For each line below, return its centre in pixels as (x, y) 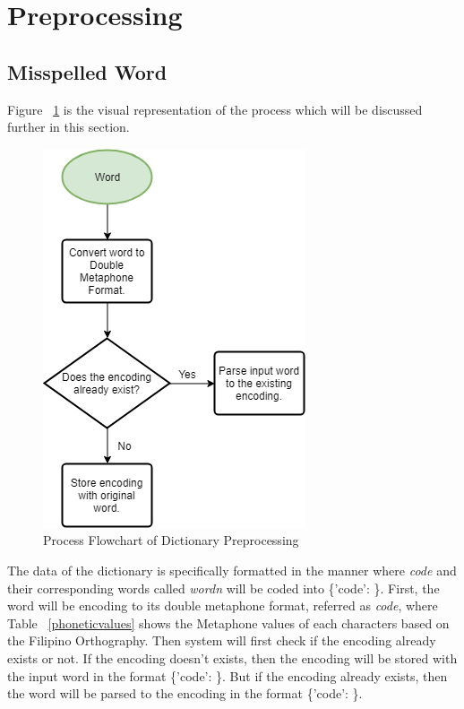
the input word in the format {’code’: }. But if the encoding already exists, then (228, 675)
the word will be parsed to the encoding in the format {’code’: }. (185, 693)
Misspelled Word (87, 71)
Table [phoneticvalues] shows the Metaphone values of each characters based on (228, 623)
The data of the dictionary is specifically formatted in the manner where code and (232, 570)
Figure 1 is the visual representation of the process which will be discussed (215, 109)
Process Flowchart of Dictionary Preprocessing (171, 540)
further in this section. (69, 127)
